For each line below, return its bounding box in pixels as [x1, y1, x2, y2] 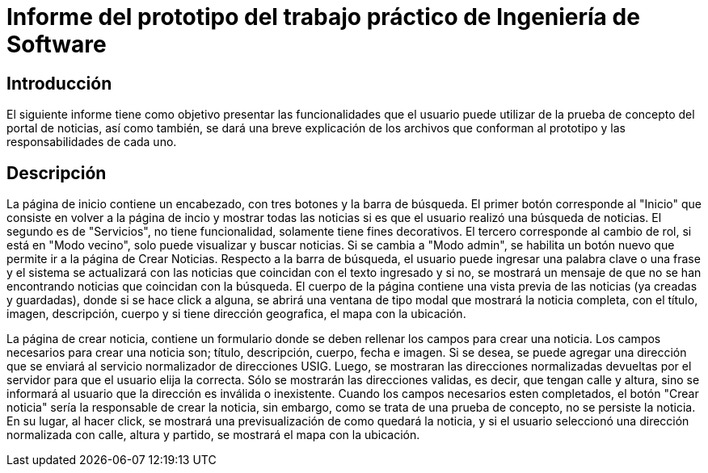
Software [6, 31, 107, 58]
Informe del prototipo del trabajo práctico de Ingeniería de [6, 3, 640, 31]
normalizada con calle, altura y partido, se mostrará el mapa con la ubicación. [6, 428, 420, 442]
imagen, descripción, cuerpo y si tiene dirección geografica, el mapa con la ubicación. [6, 307, 466, 321]
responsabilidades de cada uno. [6, 135, 177, 149]
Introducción [6, 73, 112, 94]
